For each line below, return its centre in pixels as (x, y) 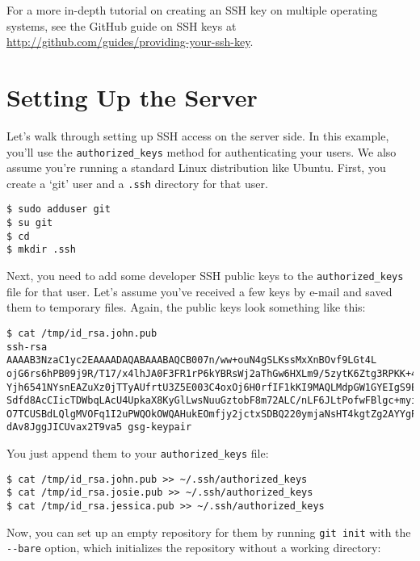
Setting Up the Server (132, 96)
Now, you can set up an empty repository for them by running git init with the (209, 532)
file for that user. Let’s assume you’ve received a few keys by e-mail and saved (199, 291)
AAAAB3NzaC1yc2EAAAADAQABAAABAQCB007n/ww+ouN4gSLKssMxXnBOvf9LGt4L (192, 360)
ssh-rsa (27, 347)
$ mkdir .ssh (41, 250)
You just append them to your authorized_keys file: (138, 453)
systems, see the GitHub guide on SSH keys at (122, 25)
